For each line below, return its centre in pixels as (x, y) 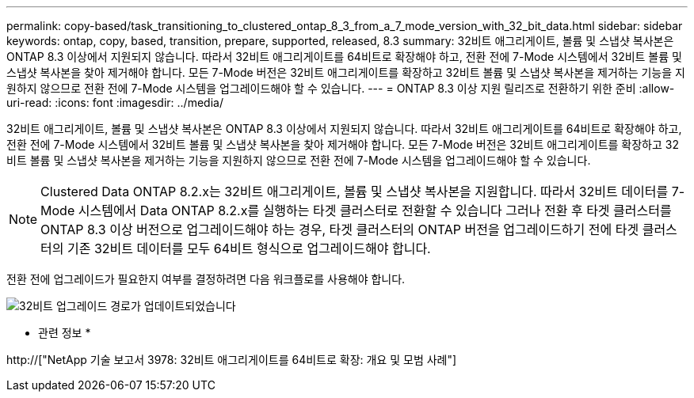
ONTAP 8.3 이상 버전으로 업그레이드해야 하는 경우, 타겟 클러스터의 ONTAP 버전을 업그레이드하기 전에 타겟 (340, 229)
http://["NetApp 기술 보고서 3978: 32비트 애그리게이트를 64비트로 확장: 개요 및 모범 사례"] (232, 360)
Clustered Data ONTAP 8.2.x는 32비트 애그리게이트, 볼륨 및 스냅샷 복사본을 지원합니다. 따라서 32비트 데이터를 (355, 191)
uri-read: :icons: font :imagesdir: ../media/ (115, 102)
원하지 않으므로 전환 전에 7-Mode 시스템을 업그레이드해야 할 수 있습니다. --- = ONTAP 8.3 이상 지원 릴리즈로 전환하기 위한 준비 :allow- (341, 88)
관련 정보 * (65, 333)
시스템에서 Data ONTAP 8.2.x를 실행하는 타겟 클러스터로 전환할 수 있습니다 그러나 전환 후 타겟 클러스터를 (375, 210)
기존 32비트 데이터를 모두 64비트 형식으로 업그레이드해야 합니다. (249, 248)
